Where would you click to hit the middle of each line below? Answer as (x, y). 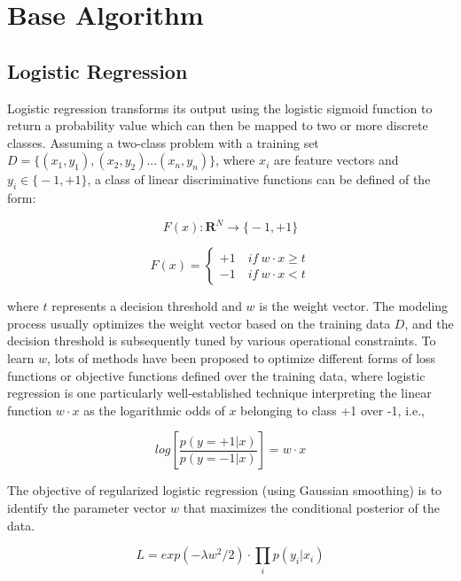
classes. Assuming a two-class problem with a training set (163, 142)
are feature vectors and (336, 160)
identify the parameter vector (87, 507)
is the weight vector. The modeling (354, 306)
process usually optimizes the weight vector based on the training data (199, 323)
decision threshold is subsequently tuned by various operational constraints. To (222, 341)
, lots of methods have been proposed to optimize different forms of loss (242, 358)
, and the (429, 323)
